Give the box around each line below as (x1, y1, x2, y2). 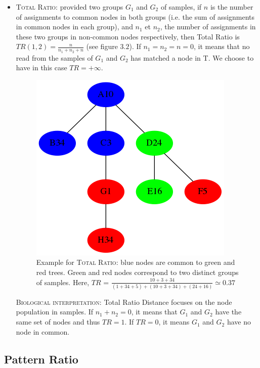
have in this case (16, 62, 67, 73)
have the (215, 306, 242, 317)
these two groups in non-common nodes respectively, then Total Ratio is (16, 31, 240, 41)
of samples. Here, (36, 277, 90, 287)
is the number (210, 2, 253, 12)
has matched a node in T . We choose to (131, 52, 254, 63)
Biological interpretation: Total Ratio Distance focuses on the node (16, 296, 232, 307)
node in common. (16, 326, 70, 337)
